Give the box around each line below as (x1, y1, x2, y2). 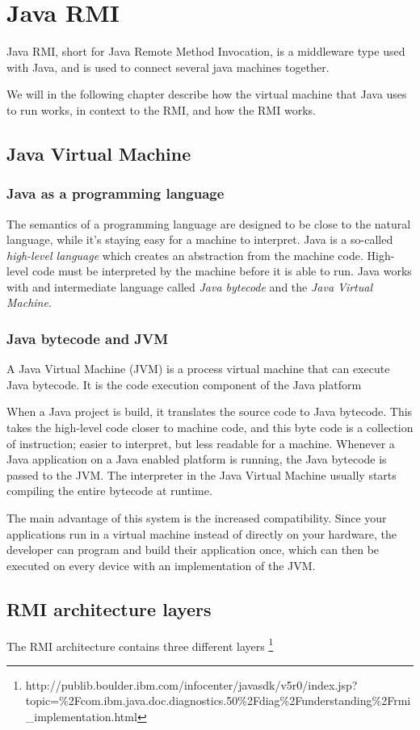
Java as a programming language (6, 183, 225, 203)
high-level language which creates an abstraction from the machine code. (6, 246, 363, 263)
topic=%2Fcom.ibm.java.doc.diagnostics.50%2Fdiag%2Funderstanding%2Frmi (25, 692, 411, 709)
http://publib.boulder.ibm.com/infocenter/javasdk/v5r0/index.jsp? (25, 676, 358, 693)
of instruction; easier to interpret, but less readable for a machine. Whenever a (6, 434, 395, 451)
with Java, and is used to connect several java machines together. (6, 58, 330, 75)
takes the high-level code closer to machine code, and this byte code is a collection (6, 419, 414, 436)
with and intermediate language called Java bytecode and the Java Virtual (6, 278, 373, 295)
